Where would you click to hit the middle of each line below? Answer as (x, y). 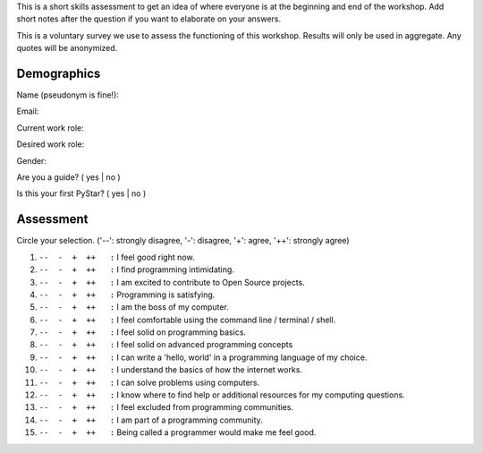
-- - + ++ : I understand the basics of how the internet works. (171, 370)
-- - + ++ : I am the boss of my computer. (134, 307)
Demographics (59, 73)
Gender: (31, 160)
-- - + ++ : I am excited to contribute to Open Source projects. (172, 282)
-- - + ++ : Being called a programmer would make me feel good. (178, 432)
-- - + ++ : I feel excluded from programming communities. (166, 407)
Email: (28, 111)
